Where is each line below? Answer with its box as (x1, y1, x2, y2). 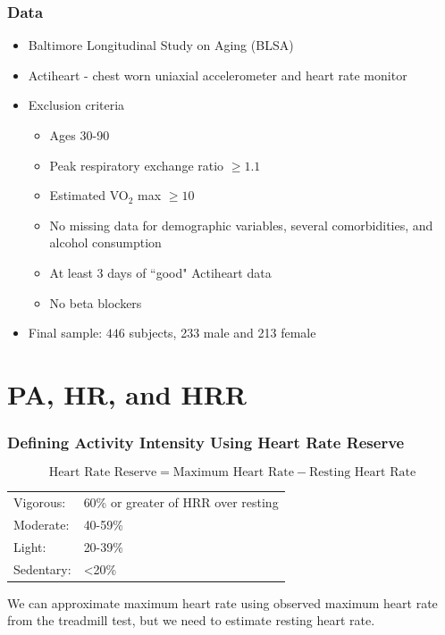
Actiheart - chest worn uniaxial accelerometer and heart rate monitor (28, 65, 407, 84)
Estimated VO (49, 186, 129, 205)
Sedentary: (13, 559, 71, 578)
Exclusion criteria (28, 96, 125, 114)
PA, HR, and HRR (7, 375, 248, 412)
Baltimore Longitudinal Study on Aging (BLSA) (28, 36, 294, 54)
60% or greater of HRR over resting (83, 493, 279, 512)
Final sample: (28, 323, 103, 342)
